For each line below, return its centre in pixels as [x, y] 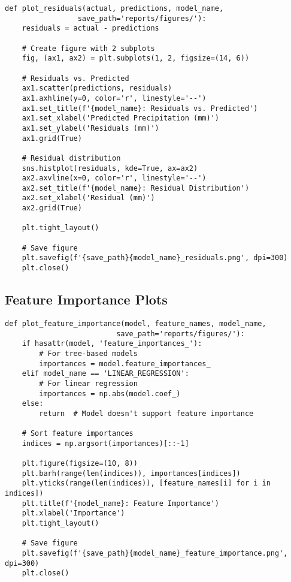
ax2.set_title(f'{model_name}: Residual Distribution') [136, 188]
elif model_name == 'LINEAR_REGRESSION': [105, 374]
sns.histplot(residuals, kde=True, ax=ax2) [110, 168]
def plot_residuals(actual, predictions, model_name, [114, 8]
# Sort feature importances [78, 434]
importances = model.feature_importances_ [125, 364]
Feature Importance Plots [86, 299]
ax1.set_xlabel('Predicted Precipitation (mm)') [120, 118]
